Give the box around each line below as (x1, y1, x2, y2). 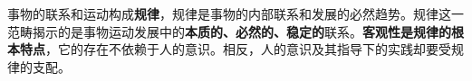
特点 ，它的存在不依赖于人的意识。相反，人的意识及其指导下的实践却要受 (19, 40, 451, 58)
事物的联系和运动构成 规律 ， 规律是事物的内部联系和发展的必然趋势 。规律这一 (7, 4, 464, 22)
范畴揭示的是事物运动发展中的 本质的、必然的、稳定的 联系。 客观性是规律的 (7, 22, 451, 40)
